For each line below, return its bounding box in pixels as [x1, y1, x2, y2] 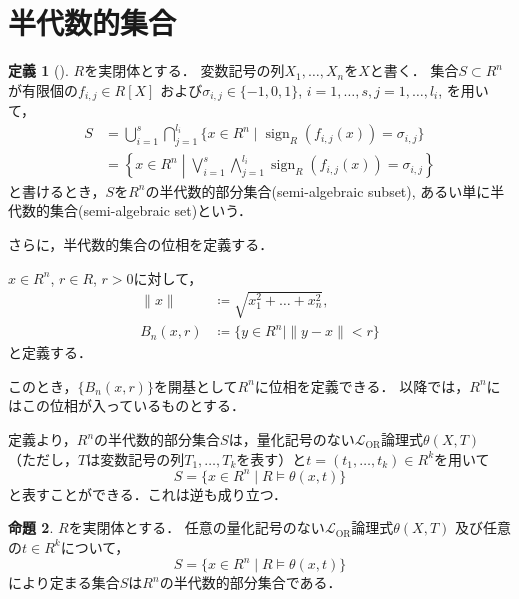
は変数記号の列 [86, 448, 185, 469]
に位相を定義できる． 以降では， [254, 375, 470, 396]
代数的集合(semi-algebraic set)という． [8, 200, 253, 221]
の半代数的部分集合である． [159, 572, 342, 592]
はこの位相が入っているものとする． [8, 395, 245, 416]
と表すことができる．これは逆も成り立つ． [8, 483, 288, 504]
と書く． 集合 [369, 60, 459, 81]
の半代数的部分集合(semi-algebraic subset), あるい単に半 [145, 180, 505, 201]
